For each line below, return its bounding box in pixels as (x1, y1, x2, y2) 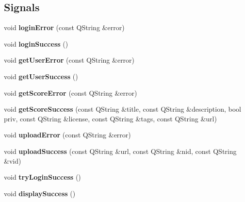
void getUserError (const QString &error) (4, 55, 135, 65)
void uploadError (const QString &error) (4, 130, 131, 140)
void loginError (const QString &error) (4, 22, 125, 33)
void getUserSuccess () (4, 71, 78, 81)
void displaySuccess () (4, 188, 76, 198)
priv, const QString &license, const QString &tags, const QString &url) (4, 113, 217, 123)
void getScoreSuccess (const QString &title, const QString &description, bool (4, 104, 241, 114)
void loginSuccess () (4, 38, 68, 49)
